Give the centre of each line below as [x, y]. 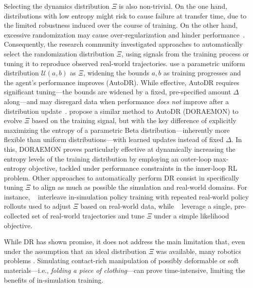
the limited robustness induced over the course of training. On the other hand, [121, 25]
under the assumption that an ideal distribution [75, 251]
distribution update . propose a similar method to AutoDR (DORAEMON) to [121, 111]
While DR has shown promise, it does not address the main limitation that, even [125, 242]
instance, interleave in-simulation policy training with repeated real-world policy [126, 196]
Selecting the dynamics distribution [57, 6]
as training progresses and [202, 73]
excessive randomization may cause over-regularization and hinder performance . [125, 34]
